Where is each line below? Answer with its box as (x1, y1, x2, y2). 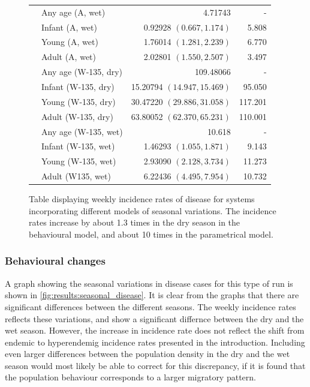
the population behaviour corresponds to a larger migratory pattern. (5, 371, 256, 383)
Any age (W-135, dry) (41, 65, 122, 78)
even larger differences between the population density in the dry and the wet (5, 347, 290, 360)
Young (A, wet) (41, 35, 98, 48)
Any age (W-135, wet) (41, 125, 123, 137)
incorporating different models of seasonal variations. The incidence (29, 204, 276, 217)
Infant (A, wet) (41, 20, 97, 33)
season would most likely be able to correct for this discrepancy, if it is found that (5, 359, 306, 371)
